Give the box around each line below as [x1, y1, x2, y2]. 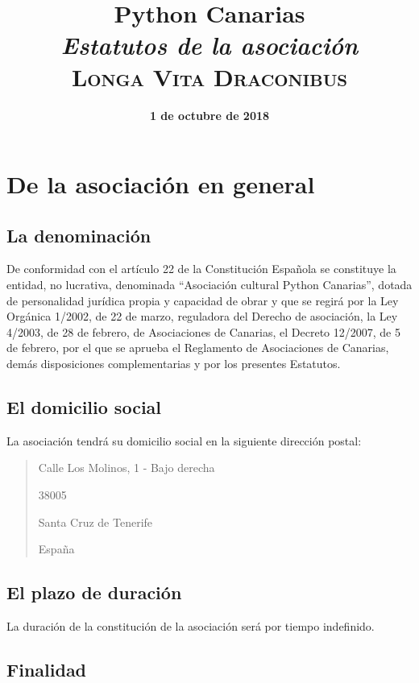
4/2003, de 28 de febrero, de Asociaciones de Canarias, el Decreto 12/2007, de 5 [6, 323, 400, 340]
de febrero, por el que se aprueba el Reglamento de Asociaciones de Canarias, [6, 339, 389, 356]
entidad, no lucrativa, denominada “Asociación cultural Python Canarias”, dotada [6, 276, 413, 293]
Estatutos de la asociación [60, 28, 359, 62]
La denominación [6, 222, 151, 247]
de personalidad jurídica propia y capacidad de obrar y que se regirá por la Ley [6, 292, 399, 308]
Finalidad [6, 657, 87, 681]
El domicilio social [6, 395, 162, 420]
